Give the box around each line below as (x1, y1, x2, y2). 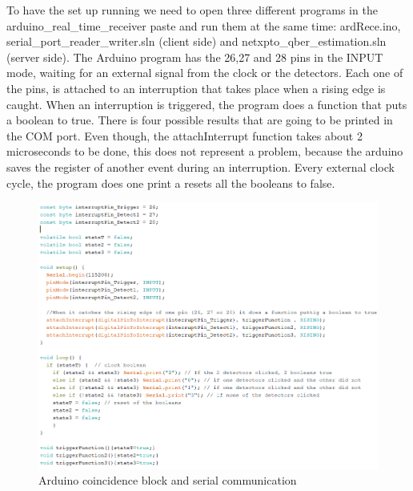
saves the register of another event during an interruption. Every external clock (6, 158, 395, 175)
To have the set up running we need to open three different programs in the (6, 2, 378, 18)
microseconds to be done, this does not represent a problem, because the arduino (6, 143, 403, 160)
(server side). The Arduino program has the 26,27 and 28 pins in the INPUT (6, 48, 383, 65)
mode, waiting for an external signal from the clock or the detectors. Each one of (6, 64, 403, 81)
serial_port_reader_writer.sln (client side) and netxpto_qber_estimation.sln (6, 33, 387, 50)
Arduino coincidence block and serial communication (38, 472, 297, 489)
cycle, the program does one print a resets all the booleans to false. (6, 174, 335, 191)
